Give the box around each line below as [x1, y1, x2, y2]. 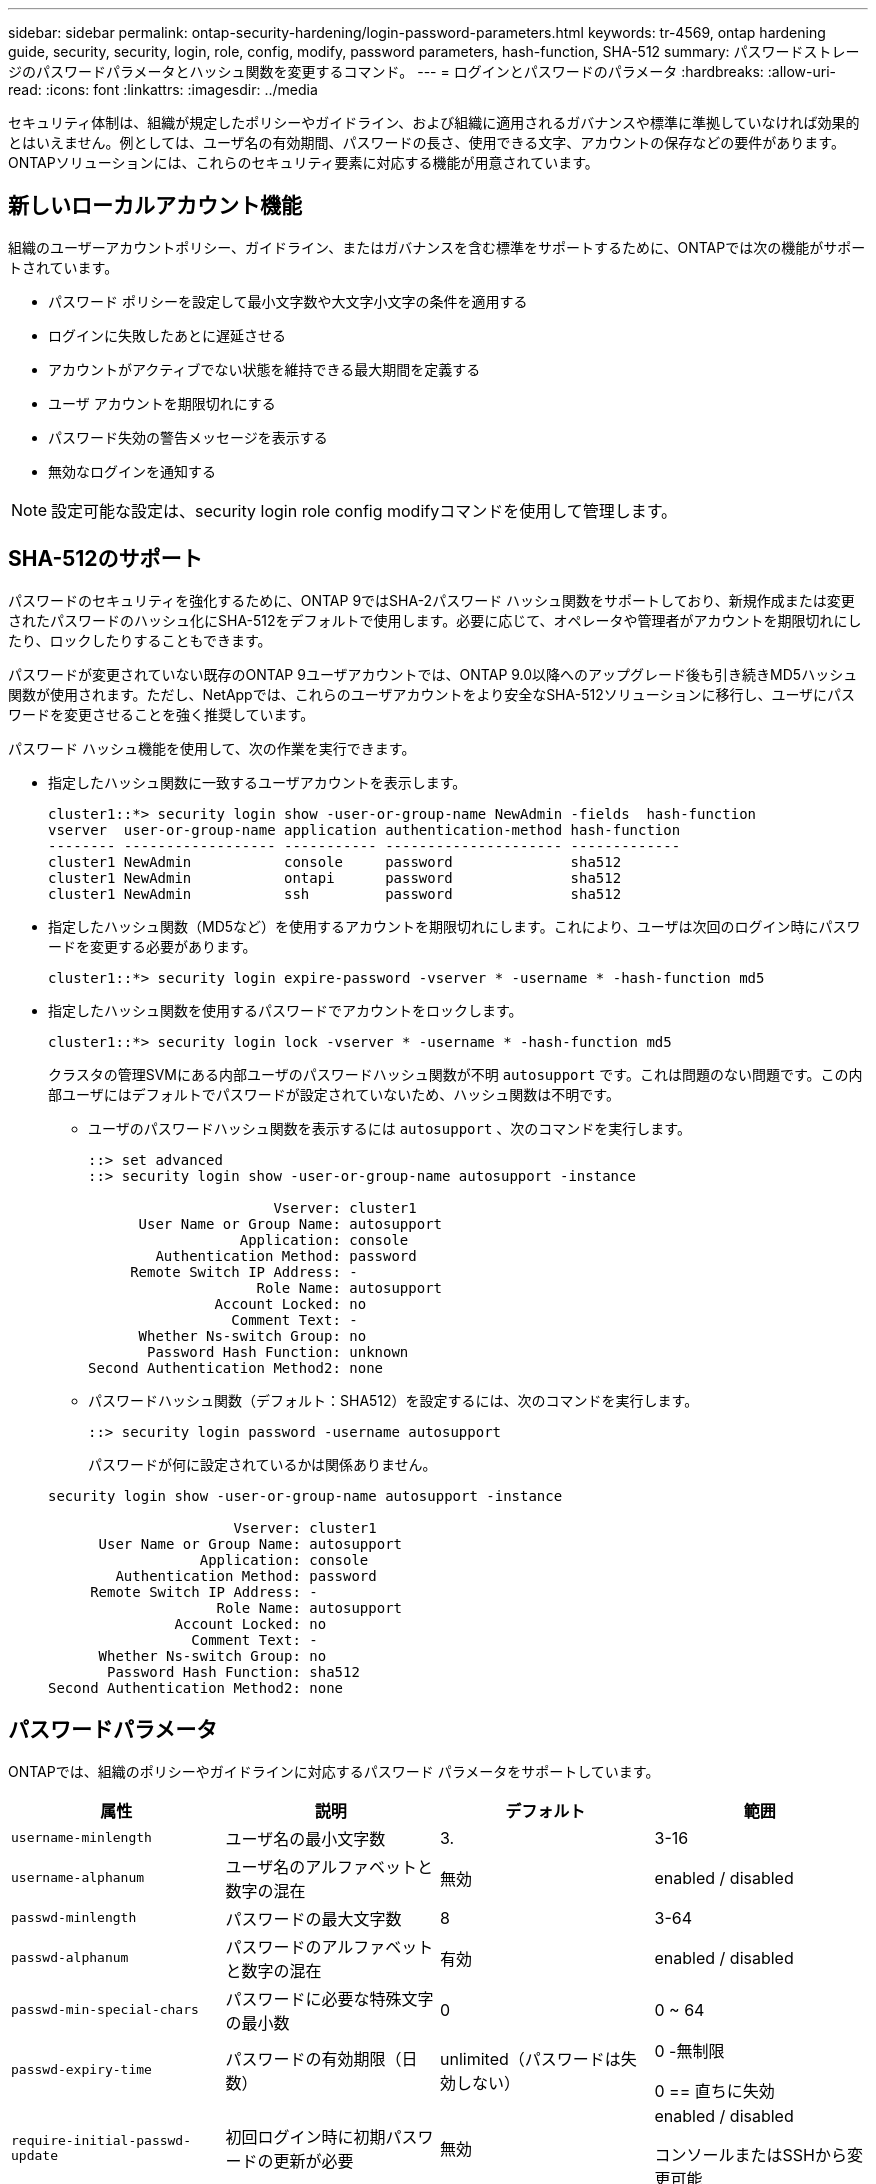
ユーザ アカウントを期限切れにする [48, 394, 276, 412]
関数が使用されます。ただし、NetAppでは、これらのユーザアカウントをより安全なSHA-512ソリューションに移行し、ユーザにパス [8, 685, 856, 703]
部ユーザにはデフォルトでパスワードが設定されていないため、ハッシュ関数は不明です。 [48, 1085, 620, 1103]
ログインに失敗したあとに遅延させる [48, 326, 286, 344]
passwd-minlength [11, 1910, 137, 1926]
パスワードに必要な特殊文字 [225, 1988, 434, 2009]
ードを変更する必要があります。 [48, 937, 257, 955]
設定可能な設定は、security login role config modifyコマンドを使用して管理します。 [51, 500, 678, 521]
